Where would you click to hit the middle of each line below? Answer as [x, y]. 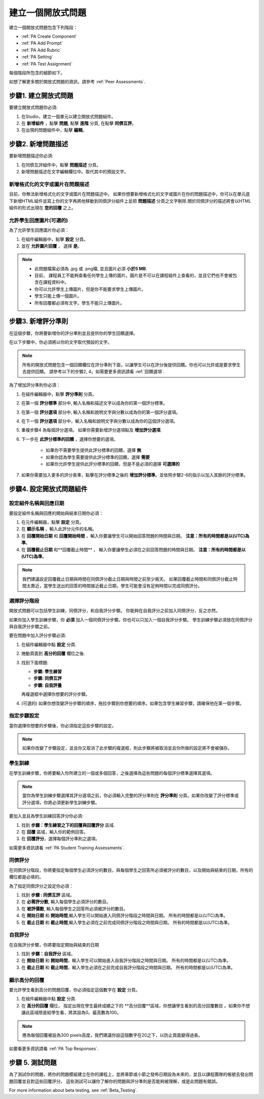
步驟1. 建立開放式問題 [41, 96]
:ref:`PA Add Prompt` [42, 43]
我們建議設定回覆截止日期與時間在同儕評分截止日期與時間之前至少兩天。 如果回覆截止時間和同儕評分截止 [128, 579]
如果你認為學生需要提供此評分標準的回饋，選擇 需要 [98, 457]
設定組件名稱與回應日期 [37, 503]
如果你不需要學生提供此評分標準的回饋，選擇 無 [93, 450]
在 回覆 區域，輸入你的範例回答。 [55, 832]
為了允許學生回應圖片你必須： [39, 230]
